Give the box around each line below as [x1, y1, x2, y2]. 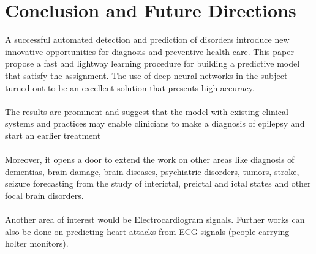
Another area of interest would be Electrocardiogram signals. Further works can [5, 213, 305, 226]
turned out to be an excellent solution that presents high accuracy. [5, 81, 255, 94]
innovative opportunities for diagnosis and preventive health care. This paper [5, 45, 294, 58]
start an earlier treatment [5, 129, 101, 141]
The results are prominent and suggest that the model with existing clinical [5, 105, 288, 118]
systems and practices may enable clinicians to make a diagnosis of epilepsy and [5, 117, 305, 130]
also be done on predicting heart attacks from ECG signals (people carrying [5, 225, 290, 237]
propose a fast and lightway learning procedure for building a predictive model [5, 57, 300, 70]
